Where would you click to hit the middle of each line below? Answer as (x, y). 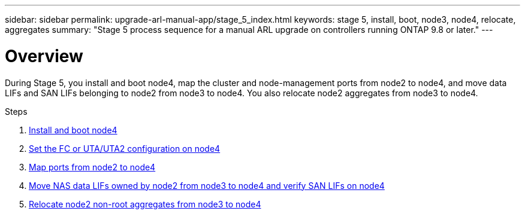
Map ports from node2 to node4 (92, 167)
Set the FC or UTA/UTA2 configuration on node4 (125, 148)
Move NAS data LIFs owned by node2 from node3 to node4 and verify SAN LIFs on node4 (207, 185)
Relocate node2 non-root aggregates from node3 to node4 (145, 204)
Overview (44, 56)
